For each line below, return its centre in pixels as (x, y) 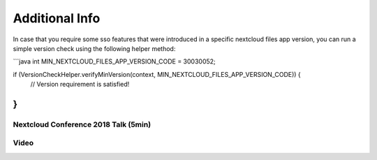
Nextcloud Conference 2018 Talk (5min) (82, 124)
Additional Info (57, 18)
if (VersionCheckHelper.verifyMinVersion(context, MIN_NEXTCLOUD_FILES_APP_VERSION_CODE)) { (157, 74)
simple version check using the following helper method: (94, 48)
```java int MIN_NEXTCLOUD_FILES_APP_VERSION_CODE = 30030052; (114, 61)
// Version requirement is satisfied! (80, 85)
